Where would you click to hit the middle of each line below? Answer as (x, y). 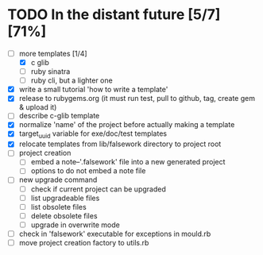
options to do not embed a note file (88, 171)
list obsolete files (58, 207)
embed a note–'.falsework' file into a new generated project (128, 162)
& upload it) (38, 107)
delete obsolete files (64, 215)
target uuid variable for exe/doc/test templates (93, 135)
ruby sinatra (50, 71)
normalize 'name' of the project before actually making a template (127, 125)
